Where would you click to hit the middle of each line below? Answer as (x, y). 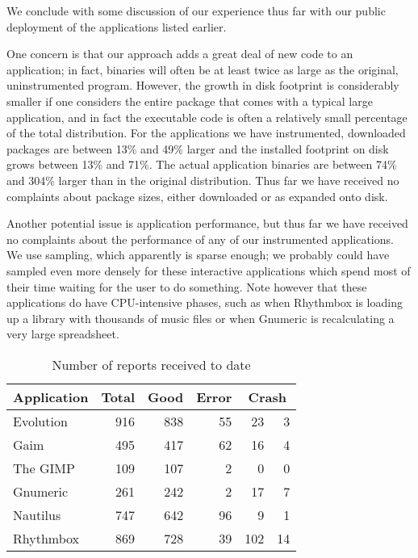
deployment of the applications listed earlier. (117, 26)
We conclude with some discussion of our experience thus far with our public (196, 10)
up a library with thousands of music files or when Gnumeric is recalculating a (201, 318)
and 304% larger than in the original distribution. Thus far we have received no (203, 180)
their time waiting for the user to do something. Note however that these (187, 286)
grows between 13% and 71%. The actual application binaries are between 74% (202, 164)
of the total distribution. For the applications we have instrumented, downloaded (206, 133)
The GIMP (44, 468)
